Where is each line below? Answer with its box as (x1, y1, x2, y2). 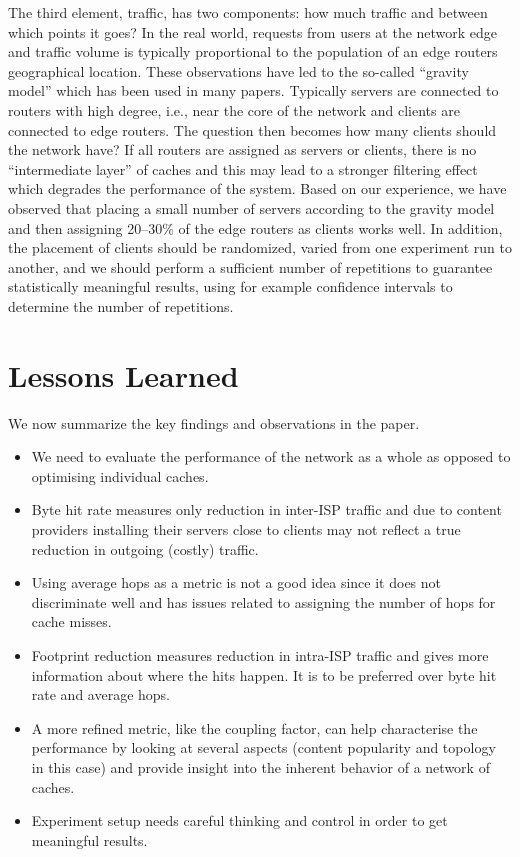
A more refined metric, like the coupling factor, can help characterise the (31, 717, 478, 738)
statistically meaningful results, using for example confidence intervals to (8, 276, 453, 297)
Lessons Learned (8, 354, 239, 395)
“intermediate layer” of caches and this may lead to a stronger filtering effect (8, 158, 478, 179)
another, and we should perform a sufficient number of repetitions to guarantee (8, 256, 493, 277)
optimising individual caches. (31, 465, 209, 486)
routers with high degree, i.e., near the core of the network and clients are (8, 99, 460, 120)
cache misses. (31, 611, 112, 632)
